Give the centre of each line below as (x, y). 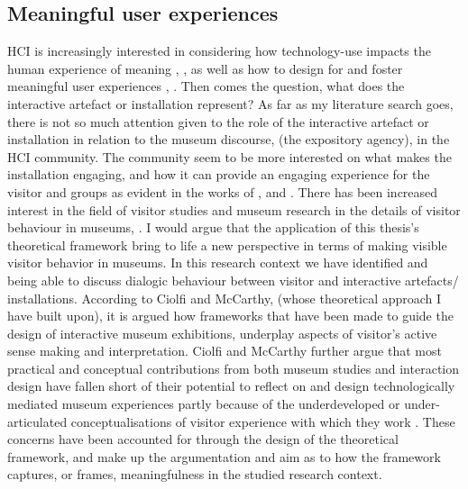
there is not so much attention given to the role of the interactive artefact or (218, 121)
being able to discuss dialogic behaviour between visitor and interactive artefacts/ (233, 280)
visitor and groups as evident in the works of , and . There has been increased (223, 191)
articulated (37, 421)
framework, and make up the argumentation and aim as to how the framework (224, 456)
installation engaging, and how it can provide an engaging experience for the (219, 174)
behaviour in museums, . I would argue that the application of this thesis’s (213, 227)
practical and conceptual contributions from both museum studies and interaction (234, 368)
